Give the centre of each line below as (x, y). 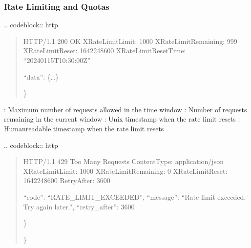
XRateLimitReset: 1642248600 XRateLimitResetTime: (105, 51)
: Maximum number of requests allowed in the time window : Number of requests (125, 109)
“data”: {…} (41, 76)
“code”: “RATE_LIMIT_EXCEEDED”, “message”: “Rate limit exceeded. (135, 196)
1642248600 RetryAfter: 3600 (67, 180)
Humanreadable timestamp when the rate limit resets (84, 128)
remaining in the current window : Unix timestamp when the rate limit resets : (122, 119)
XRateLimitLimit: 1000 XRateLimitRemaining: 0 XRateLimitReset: (125, 171)
